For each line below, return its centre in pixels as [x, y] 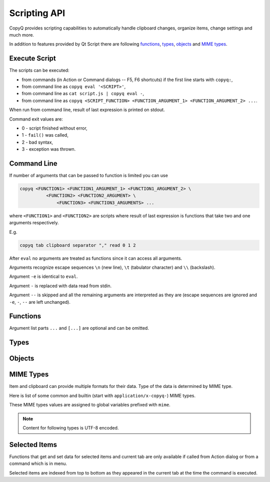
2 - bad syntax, [37, 142]
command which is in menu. [38, 463]
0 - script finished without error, [54, 128]
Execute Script [32, 58]
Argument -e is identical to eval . [43, 277]
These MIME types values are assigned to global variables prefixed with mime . [90, 405]
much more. [22, 35]
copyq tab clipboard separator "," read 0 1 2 [78, 245]
